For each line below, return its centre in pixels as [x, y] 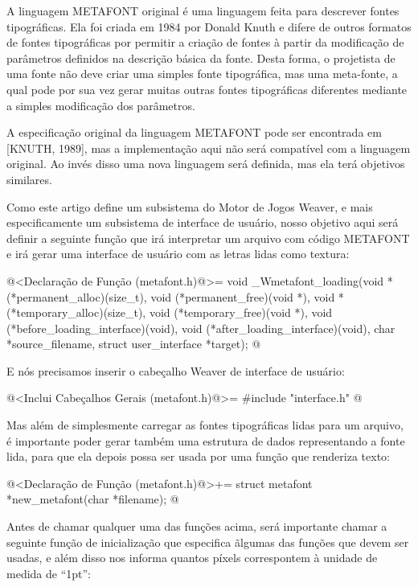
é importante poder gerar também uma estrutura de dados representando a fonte [206, 440]
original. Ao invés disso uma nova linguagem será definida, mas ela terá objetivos [206, 164]
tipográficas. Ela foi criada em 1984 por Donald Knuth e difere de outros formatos [209, 26]
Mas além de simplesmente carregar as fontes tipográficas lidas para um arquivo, [205, 425]
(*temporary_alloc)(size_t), [76, 312]
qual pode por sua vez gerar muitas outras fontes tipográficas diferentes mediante [207, 89]
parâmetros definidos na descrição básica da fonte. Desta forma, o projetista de [201, 57]
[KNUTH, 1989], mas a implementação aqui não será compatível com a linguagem [209, 148]
